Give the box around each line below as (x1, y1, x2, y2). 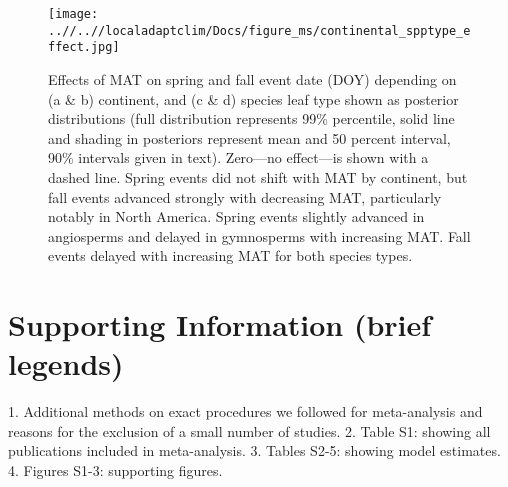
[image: (48, 7, 99, 21)
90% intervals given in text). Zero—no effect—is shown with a (48, 147, 429, 168)
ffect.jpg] (48, 40, 120, 55)
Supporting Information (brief (8, 304, 432, 345)
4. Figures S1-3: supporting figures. (8, 460, 223, 480)
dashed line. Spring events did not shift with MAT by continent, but (48, 166, 468, 187)
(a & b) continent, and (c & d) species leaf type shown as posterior (48, 88, 459, 109)
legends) (8, 343, 124, 384)
